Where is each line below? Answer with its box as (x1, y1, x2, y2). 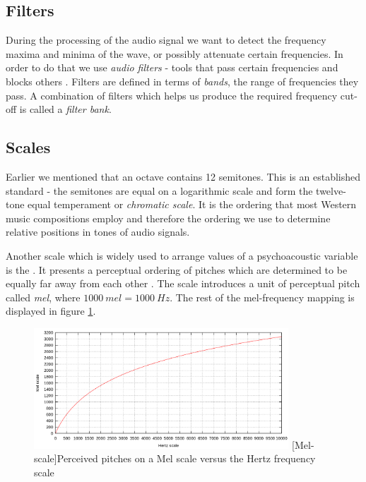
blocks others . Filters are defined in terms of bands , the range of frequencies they (6, 73, 359, 88)
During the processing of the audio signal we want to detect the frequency (6, 32, 326, 47)
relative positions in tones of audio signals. (6, 224, 190, 239)
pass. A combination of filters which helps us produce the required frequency (6, 88, 338, 102)
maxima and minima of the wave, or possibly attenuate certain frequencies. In (6, 46, 343, 61)
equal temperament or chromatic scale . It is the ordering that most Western (28, 197, 357, 212)
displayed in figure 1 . (6, 303, 96, 318)
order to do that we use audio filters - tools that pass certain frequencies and (6, 60, 338, 75)
